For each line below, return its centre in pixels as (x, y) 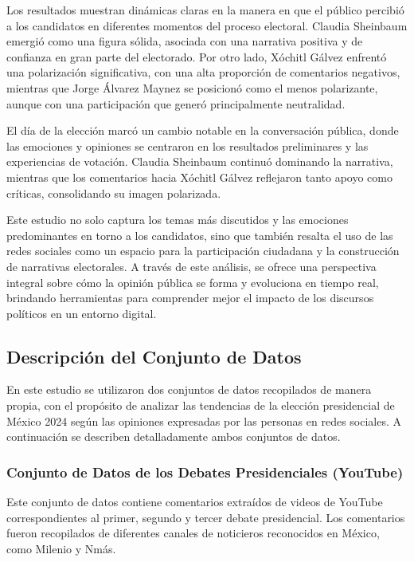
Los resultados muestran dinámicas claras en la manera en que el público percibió (205, 10)
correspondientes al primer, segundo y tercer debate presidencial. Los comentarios (206, 517)
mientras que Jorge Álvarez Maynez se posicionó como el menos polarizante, (192, 87)
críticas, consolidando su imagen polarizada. (114, 193)
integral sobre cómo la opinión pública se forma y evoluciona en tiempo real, (193, 282)
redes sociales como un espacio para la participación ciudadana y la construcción (203, 251)
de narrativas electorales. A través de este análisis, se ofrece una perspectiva (191, 266)
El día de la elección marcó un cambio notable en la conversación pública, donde (203, 130)
